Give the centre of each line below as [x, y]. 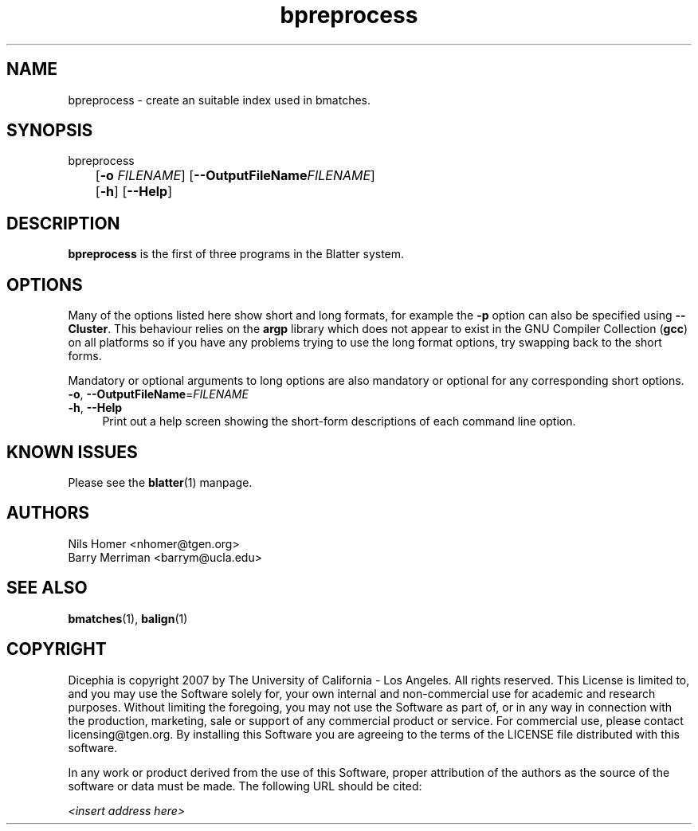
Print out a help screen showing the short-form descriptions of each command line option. [339, 421]
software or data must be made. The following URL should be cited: [245, 786]
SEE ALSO [47, 588]
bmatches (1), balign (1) [128, 618]
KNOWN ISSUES [72, 452]
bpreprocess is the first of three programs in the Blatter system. [236, 254]
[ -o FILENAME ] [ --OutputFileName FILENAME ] [235, 176]
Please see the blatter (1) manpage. [160, 482]
